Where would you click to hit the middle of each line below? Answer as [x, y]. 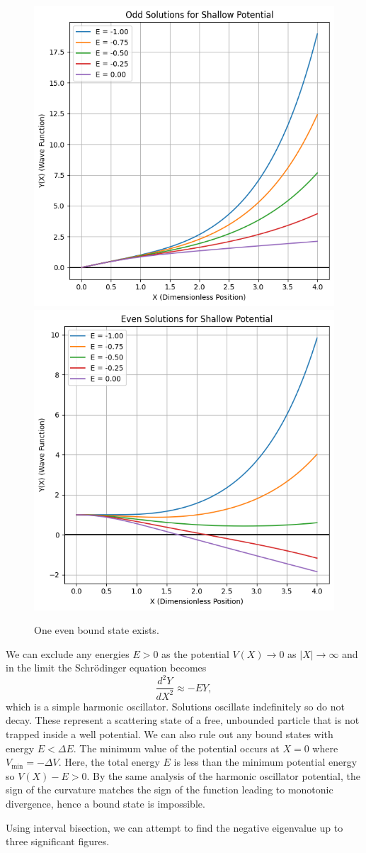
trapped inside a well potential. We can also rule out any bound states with [170, 734]
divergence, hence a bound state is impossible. [105, 804]
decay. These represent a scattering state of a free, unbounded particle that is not [183, 720]
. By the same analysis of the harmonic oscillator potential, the [223, 775]
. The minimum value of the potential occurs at [176, 748]
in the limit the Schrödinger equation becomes [106, 668]
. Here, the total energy [109, 762]
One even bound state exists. [97, 630]
